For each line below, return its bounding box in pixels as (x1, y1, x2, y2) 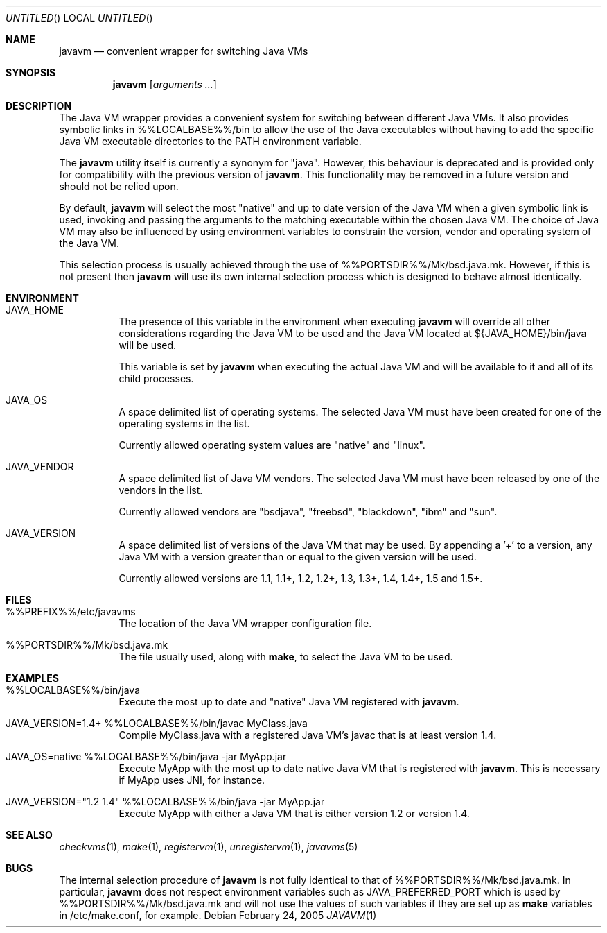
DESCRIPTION (6, 100, 72, 112)
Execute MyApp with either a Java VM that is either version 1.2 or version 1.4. (118, 807, 470, 819)
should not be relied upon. (59, 180, 179, 192)
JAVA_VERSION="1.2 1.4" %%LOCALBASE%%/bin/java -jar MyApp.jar (6, 796, 325, 807)
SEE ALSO (6, 829, 53, 841)
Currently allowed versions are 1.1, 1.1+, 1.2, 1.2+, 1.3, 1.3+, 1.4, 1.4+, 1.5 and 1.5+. (118, 572, 483, 584)
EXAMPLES (6, 672, 59, 684)
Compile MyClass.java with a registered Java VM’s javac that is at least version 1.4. (118, 729, 497, 741)
